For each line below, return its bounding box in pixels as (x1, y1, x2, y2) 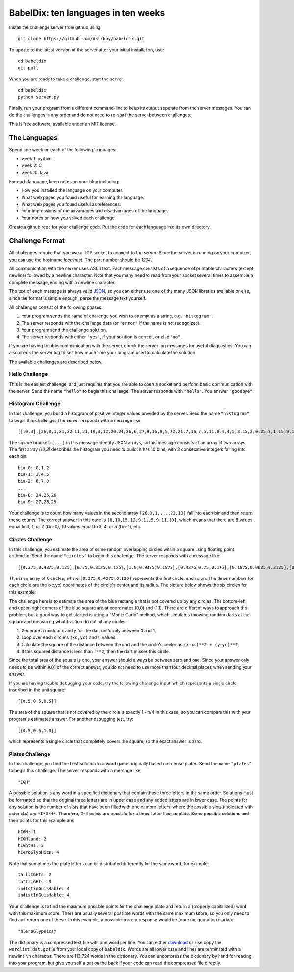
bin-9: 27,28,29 (18, 499, 57, 505)
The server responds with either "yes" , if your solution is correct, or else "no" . (21, 334, 182, 340)
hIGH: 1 (18, 829, 36, 835)
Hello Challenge (9, 371, 48, 378)
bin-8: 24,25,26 (18, 492, 57, 498)
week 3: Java (21, 169, 49, 175)
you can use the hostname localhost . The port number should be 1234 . (9, 257, 152, 263)
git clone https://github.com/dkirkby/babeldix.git (18, 36, 145, 41)
